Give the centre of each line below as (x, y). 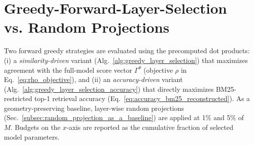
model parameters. (32, 136)
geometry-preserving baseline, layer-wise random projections (94, 108)
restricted (18, 98)
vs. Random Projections (87, 27)
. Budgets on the (35, 127)
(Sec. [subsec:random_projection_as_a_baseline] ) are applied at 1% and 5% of (124, 117)
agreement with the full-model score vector (68, 70)
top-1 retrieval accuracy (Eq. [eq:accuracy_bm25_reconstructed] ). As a (142, 98)
